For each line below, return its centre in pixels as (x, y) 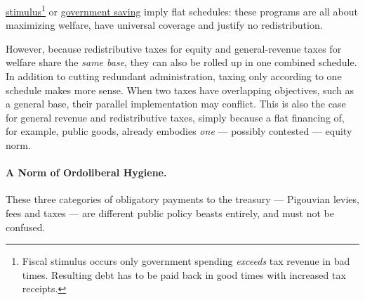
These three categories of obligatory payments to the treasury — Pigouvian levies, (182, 199)
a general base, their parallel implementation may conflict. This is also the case (176, 104)
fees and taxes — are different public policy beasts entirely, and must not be (170, 213)
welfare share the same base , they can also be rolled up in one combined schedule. (181, 62)
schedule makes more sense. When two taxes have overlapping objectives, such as (180, 90)
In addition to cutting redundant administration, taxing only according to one (174, 76)
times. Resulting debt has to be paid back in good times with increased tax (184, 274)
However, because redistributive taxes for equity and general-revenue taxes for (174, 48)
